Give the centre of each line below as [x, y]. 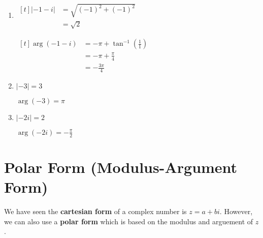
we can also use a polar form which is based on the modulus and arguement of [129, 221]
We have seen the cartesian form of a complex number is [95, 211]
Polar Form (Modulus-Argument [121, 167]
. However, [236, 211]
